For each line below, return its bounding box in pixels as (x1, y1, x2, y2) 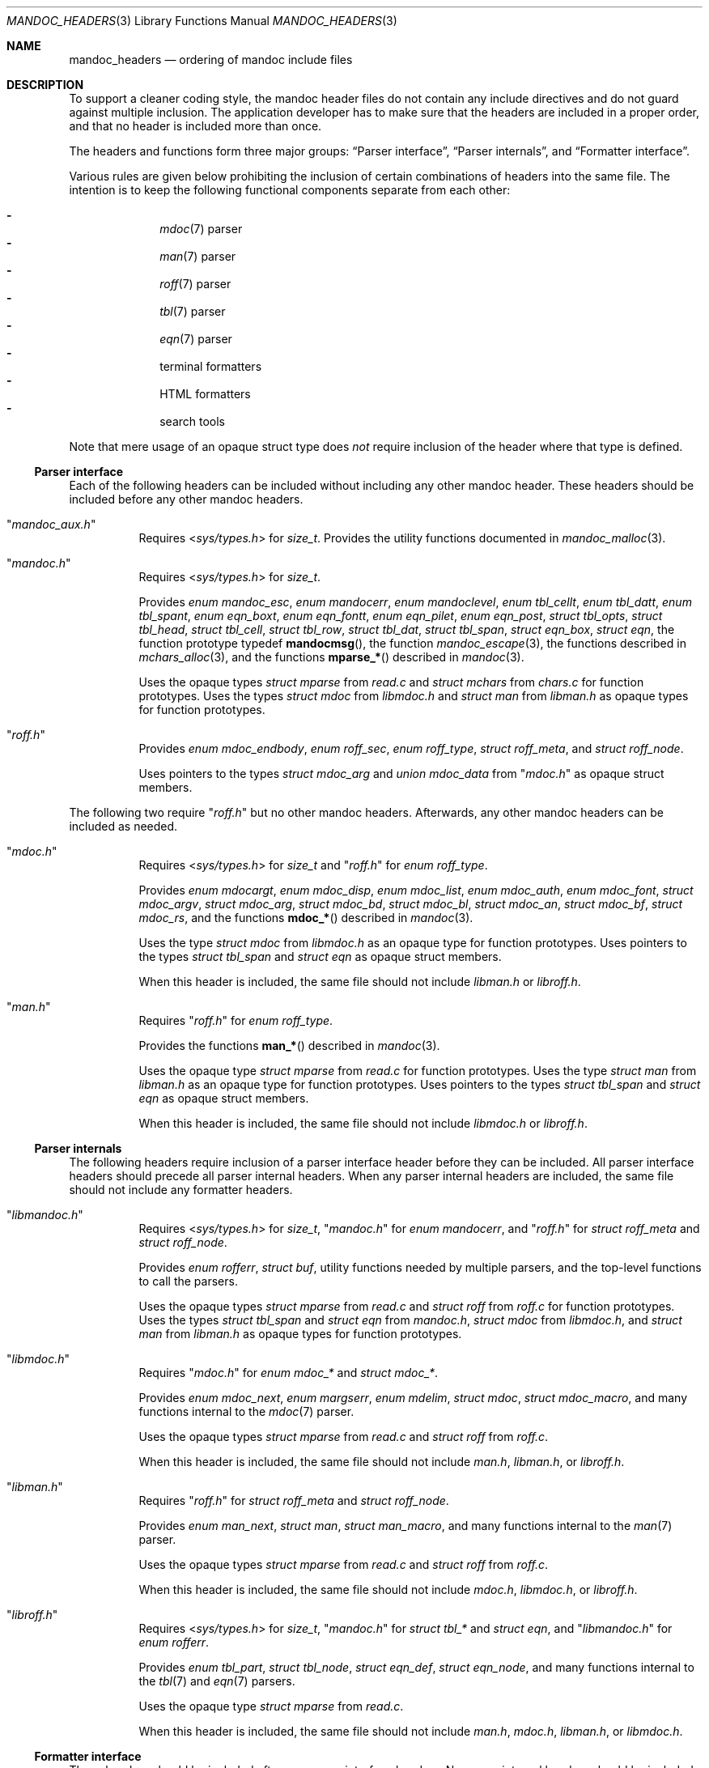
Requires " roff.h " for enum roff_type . (138, 1014, 333, 1027)
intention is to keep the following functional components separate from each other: (69, 183, 511, 197)
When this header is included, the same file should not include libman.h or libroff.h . (138, 975, 581, 988)
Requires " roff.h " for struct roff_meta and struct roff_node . (138, 1494, 449, 1507)
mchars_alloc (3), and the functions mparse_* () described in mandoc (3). (138, 650, 524, 664)
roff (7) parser (159, 277, 231, 291)
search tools (159, 414, 226, 428)
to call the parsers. (138, 1274, 238, 1288)
